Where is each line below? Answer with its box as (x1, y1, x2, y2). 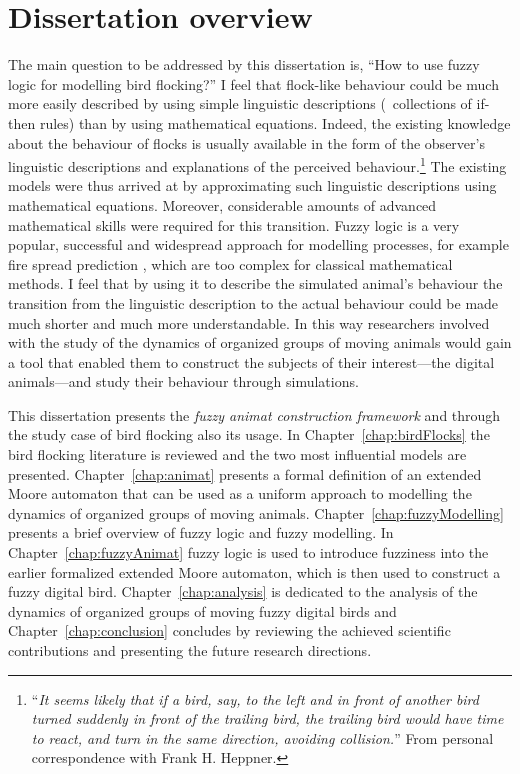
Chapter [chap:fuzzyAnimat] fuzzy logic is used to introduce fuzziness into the (8, 542, 489, 563)
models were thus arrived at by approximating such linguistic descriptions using (8, 175, 497, 196)
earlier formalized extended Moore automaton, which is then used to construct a (8, 561, 501, 582)
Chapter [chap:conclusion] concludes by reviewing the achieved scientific (8, 620, 451, 641)
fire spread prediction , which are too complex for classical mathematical (8, 253, 453, 274)
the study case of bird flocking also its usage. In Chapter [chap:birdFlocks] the (8, 424, 490, 445)
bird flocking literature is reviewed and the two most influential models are (8, 444, 467, 465)
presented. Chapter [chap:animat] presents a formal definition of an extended (8, 463, 482, 484)
